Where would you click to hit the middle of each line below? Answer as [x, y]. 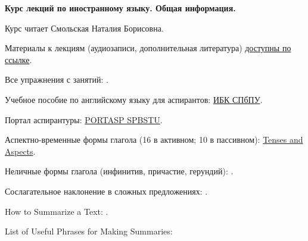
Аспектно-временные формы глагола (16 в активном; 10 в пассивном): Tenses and [154, 140]
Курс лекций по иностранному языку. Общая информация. [120, 8]
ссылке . [18, 59]
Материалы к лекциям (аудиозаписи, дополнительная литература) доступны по [148, 48]
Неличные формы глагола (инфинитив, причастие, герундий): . [119, 171]
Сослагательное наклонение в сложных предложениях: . [106, 191]
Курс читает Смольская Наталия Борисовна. [84, 28]
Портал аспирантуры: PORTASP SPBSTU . [84, 119]
